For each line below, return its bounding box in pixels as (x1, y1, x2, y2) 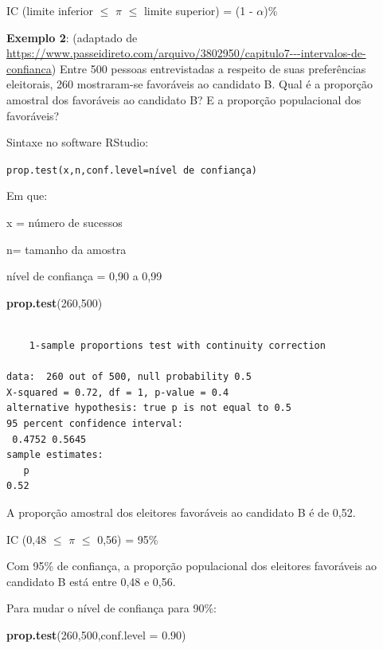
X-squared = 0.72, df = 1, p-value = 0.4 (6, 386, 229, 398)
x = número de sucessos (6, 214, 123, 230)
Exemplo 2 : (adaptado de (6, 29, 138, 45)
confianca (6, 60, 52, 76)
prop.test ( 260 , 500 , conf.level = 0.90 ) (6, 626, 186, 643)
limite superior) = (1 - (143, 2, 253, 18)
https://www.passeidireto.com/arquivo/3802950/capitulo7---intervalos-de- (6, 45, 366, 61)
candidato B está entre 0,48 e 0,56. (6, 573, 176, 589)
